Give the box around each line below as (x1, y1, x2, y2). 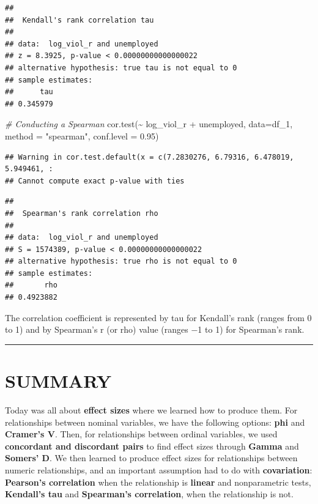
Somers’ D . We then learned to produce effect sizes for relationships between (5, 451, 298, 464)
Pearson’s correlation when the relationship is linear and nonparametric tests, (5, 475, 311, 488)
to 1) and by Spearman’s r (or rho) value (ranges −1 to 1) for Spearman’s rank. (5, 323, 305, 336)
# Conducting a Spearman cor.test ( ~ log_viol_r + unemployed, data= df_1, (5, 117, 293, 130)
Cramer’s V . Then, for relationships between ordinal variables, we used (5, 428, 278, 440)
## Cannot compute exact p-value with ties (5, 176, 185, 185)
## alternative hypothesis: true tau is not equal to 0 (5, 63, 237, 72)
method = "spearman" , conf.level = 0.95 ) (5, 129, 159, 142)
